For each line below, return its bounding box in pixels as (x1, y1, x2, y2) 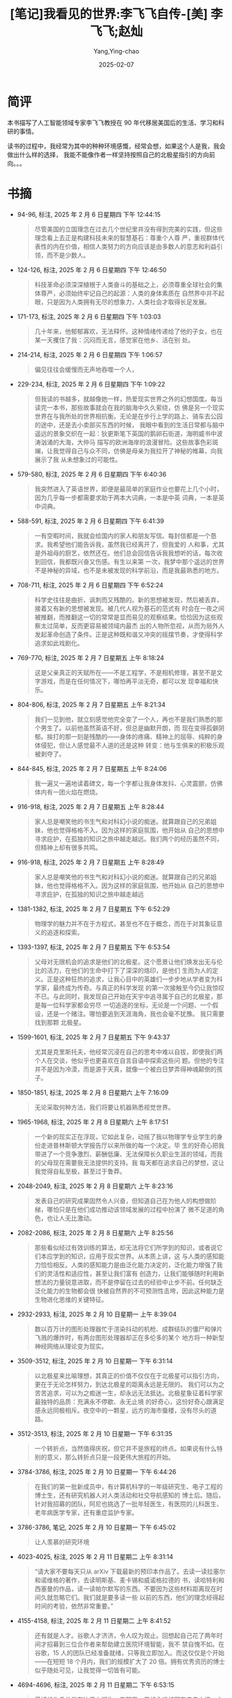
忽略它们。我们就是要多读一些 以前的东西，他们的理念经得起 (53, 1593, 225, 1601)
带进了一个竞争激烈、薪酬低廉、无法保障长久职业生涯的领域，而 (34, 1149, 217, 1158)
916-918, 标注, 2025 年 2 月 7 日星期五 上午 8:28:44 (17, 802, 165, 811)
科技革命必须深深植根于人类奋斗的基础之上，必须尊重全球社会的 (34, 280, 217, 288)
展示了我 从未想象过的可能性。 (34, 455, 122, 463)
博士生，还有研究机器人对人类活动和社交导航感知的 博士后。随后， (34, 1491, 225, 1499)
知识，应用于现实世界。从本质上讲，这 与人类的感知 (71, 1252, 219, 1260)
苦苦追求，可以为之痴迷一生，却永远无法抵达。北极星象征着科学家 (34, 1388, 223, 1397)
